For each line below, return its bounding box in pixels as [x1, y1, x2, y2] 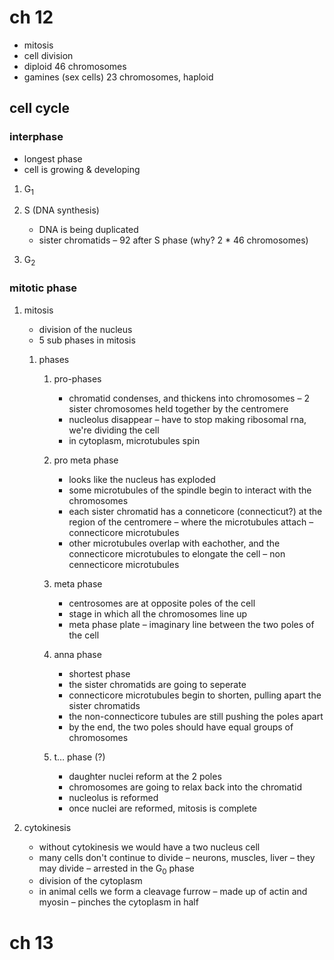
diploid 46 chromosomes [23, 60, 127, 72]
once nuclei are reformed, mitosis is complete [68, 802, 257, 814]
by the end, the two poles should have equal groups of [68, 721, 294, 733]
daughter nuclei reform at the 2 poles [68, 770, 222, 782]
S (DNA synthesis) [23, 204, 100, 216]
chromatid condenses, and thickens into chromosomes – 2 [68, 392, 310, 404]
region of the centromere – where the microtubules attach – [68, 516, 314, 528]
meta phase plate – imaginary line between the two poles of [68, 618, 315, 630]
